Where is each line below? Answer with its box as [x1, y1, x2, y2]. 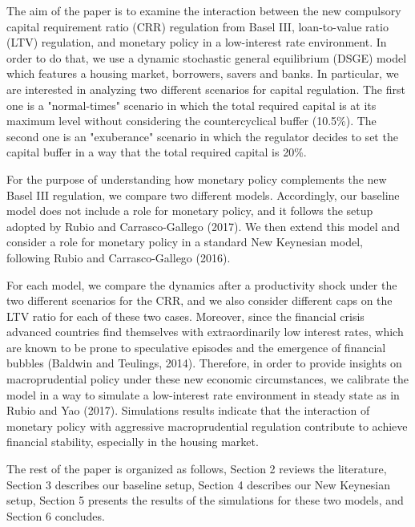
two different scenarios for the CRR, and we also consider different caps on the [6, 292, 393, 309]
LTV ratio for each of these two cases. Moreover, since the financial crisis [6, 307, 365, 324]
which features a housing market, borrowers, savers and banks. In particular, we [6, 65, 399, 82]
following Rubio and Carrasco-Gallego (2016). [6, 249, 231, 266]
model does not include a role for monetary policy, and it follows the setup [6, 202, 373, 219]
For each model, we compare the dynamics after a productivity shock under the [6, 276, 397, 293]
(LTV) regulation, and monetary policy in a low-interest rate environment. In [6, 34, 387, 51]
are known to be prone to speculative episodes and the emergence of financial [6, 338, 386, 355]
